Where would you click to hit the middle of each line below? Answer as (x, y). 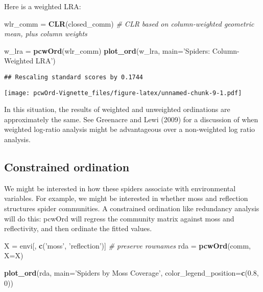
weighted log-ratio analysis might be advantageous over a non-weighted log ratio (130, 129)
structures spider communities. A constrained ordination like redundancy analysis (132, 208)
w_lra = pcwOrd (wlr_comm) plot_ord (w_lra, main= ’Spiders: (107, 50)
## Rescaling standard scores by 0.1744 (74, 77)
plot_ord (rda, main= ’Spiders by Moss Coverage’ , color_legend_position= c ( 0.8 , (131, 273)
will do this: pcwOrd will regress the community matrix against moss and (119, 218)
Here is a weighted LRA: (43, 6)
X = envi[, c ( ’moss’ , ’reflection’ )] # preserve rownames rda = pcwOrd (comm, (128, 245)
